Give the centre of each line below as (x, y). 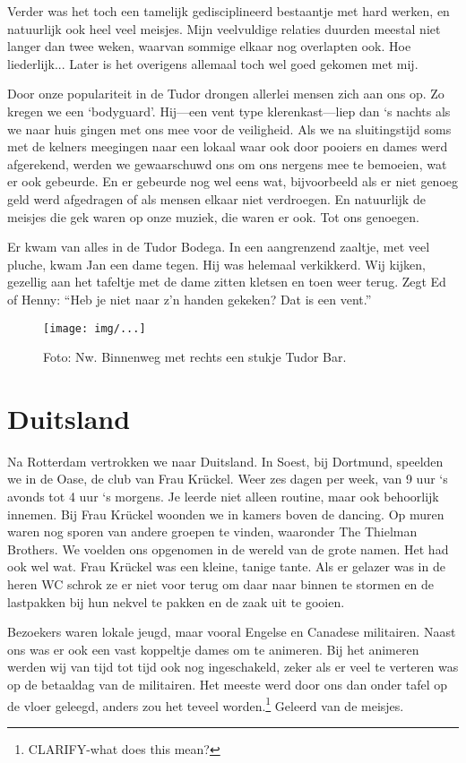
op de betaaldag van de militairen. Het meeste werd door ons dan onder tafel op (228, 684)
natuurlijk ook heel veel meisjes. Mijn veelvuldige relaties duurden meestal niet (224, 28)
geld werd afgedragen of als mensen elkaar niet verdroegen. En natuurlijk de (216, 198)
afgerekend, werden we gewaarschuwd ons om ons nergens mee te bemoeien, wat (227, 163)
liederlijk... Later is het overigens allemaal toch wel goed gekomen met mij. (213, 63)
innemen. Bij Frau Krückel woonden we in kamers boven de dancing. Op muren (226, 514)
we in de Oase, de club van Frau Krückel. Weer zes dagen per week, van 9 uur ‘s (228, 479)
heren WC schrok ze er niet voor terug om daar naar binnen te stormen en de (221, 584)
